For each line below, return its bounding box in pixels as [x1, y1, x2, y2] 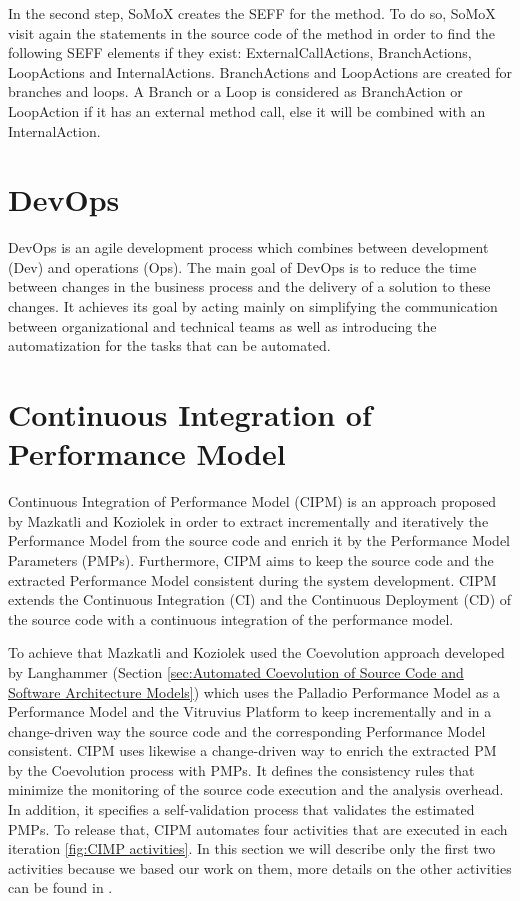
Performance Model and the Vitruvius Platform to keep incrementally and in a [8, 701, 492, 722]
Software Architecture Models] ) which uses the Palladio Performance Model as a [8, 681, 501, 702]
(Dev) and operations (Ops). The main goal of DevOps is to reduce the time [8, 256, 477, 277]
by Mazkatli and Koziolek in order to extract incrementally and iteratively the [8, 510, 489, 531]
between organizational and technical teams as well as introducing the [8, 315, 437, 336]
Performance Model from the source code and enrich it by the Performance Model [8, 530, 511, 551]
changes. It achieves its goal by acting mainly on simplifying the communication [8, 296, 498, 317]
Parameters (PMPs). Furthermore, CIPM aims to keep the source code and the [8, 549, 494, 570]
